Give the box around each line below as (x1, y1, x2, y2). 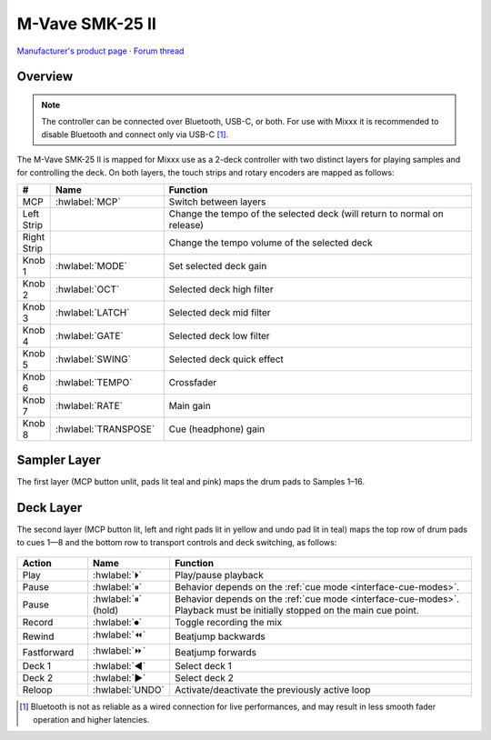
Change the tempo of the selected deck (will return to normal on (168, 207, 445, 220)
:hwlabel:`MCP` (55, 195, 122, 208)
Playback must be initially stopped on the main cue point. (174, 605, 420, 617)
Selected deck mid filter (168, 305, 271, 318)
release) (168, 218, 205, 231)
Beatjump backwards (174, 630, 266, 643)
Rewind (22, 630, 55, 643)
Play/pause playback (174, 569, 264, 582)
